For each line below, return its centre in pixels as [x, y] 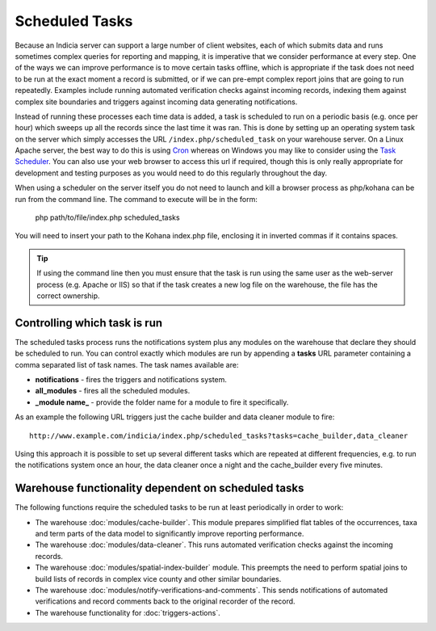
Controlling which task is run [89, 323]
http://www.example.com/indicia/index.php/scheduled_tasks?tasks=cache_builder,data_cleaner [219, 435]
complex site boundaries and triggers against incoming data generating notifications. [156, 102]
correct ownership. [68, 296]
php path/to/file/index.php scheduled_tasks [108, 217]
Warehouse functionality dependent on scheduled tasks [159, 488]
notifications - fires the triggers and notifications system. [131, 380]
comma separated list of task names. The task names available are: [127, 364]
